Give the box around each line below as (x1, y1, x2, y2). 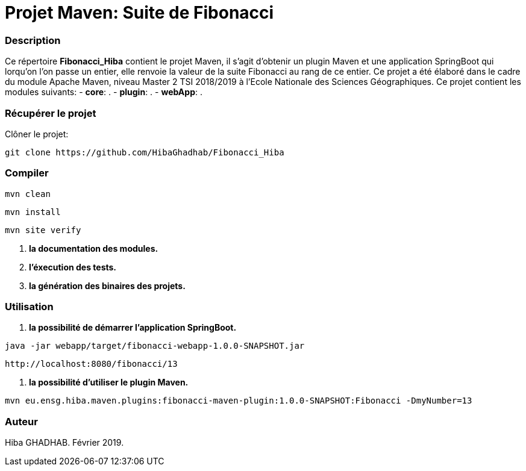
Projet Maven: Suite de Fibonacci (5, 2, 274, 23)
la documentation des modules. (29, 243, 158, 254)
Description (5, 34, 61, 46)
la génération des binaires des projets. (29, 280, 186, 291)
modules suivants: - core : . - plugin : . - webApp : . (5, 87, 202, 98)
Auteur (5, 415, 38, 428)
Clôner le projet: (5, 128, 69, 139)
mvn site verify (5, 225, 81, 235)
